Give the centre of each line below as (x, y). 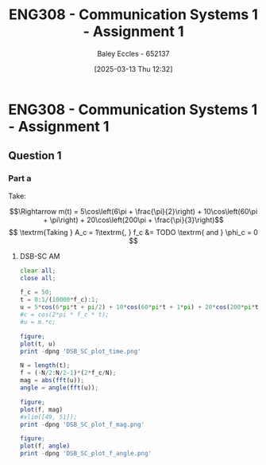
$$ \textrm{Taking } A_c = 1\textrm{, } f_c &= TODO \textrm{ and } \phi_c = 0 (133, 232)
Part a (20, 178)
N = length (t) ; (45, 365)
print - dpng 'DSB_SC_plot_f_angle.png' (86, 454)
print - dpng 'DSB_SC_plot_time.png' (80, 351)
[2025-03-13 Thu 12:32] (133, 68)
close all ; (38, 278)
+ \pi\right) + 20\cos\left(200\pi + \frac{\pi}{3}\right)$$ (133, 220)
